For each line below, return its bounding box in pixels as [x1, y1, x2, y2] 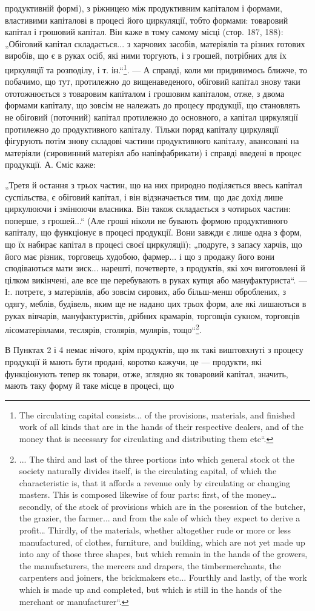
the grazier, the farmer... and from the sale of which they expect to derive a [19, 512, 300, 524]
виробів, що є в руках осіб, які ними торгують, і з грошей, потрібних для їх [5, 49, 287, 62]
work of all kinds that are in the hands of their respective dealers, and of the [19, 420, 303, 433]
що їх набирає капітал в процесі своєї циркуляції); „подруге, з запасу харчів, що [5, 237, 302, 250]
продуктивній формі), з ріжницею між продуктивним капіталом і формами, [5, 2, 282, 14]
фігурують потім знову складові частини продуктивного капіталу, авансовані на [5, 134, 299, 147]
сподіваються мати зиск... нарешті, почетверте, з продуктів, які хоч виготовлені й [5, 262, 305, 274]
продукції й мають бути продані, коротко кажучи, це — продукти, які [5, 355, 262, 368]
